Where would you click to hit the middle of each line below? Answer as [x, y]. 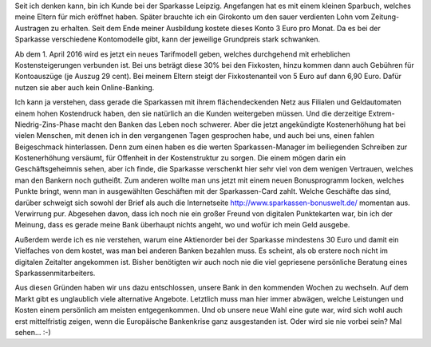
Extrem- [382, 113]
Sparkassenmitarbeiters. [55, 273]
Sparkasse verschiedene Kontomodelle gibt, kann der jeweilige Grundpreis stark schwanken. [168, 39]
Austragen [32, 28]
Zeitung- [385, 17]
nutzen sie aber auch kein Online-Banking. [85, 87]
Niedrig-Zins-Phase [47, 124]
